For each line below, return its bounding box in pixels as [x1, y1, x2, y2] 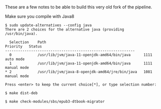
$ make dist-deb [5, 91, 38, 95]
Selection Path [9, 40, 47, 45]
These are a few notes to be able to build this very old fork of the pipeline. [5, 4, 152, 10]
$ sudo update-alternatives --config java [5, 23, 92, 28]
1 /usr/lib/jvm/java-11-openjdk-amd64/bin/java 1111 [9, 61, 152, 66]
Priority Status [5, 44, 42, 49]
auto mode [5, 57, 25, 62]
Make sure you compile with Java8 [5, 14, 74, 19]
